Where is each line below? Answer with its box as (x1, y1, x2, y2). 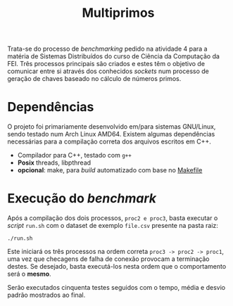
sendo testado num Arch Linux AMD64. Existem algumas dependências (7, 130, 215, 139)
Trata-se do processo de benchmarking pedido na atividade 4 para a (7, 44, 208, 53)
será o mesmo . (7, 269, 51, 279)
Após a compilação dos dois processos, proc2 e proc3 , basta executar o (7, 214, 218, 222)
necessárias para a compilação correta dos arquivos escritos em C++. (7, 137, 211, 146)
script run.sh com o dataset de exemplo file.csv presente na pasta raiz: (7, 222, 218, 230)
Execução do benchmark (7, 191, 157, 207)
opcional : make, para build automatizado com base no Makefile (17, 166, 203, 174)
